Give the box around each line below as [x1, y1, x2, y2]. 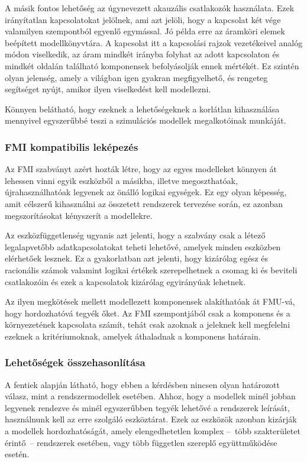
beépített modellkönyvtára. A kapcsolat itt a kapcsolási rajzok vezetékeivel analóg [5, 36, 303, 49]
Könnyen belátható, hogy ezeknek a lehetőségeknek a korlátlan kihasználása [5, 102, 280, 115]
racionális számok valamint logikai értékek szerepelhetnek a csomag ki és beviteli [5, 263, 298, 276]
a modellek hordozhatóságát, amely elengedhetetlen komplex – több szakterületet [5, 425, 300, 437]
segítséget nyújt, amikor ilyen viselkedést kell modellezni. [5, 83, 211, 95]
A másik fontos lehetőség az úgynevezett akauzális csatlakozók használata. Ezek [5, 2, 295, 14]
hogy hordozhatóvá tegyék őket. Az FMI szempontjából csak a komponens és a [5, 306, 290, 319]
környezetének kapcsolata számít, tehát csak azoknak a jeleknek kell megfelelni [5, 318, 290, 331]
